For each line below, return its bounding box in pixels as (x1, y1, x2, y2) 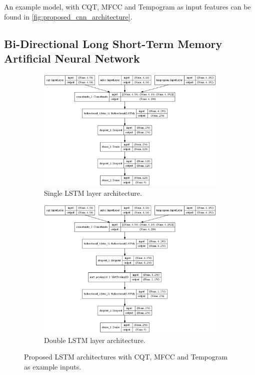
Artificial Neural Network (4, 50, 140, 66)
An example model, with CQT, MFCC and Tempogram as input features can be (4, 2, 251, 12)
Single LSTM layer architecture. (44, 187, 142, 198)
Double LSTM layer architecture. (44, 334, 145, 345)
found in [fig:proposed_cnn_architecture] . (4, 11, 132, 22)
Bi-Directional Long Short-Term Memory (4, 36, 222, 51)
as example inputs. (24, 361, 81, 371)
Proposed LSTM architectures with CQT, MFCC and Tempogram (24, 351, 227, 362)
